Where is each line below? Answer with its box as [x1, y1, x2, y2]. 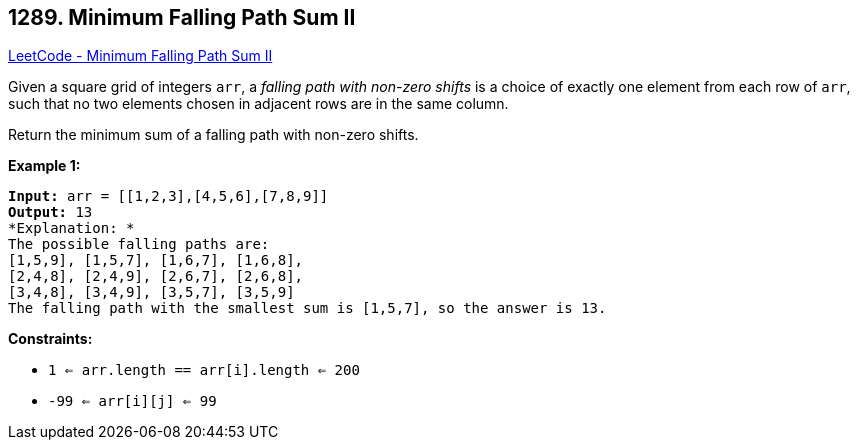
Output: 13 [8, 204, 93, 221]
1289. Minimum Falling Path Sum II [8, 5, 356, 30]
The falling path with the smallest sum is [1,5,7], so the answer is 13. [8, 300, 607, 317]
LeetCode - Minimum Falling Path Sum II [8, 47, 273, 65]
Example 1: [8, 157, 81, 175]
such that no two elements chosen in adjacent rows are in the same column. [8, 95, 509, 113]
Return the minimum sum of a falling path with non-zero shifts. [8, 126, 419, 144]
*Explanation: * [8, 220, 135, 237]
